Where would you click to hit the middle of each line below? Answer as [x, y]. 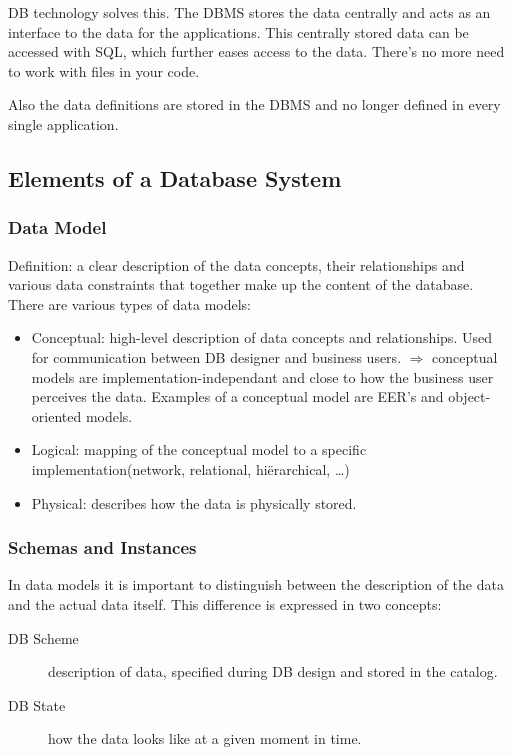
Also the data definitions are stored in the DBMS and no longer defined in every [254, 104]
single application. [63, 123]
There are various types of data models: [129, 303]
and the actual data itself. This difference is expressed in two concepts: [225, 603]
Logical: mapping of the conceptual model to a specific [199, 449]
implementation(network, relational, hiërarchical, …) [190, 468]
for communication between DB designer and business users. [216, 356]
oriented [56, 415]
